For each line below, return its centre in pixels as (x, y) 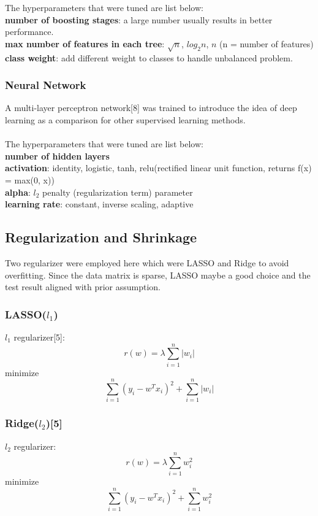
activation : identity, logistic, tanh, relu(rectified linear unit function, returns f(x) (158, 168)
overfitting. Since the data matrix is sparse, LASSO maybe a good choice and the (158, 275)
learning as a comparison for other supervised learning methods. (125, 119)
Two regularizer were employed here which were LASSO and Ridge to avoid (147, 262)
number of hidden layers (57, 156)
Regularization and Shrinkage (101, 237)
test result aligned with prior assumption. (83, 287)
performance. (29, 32)
